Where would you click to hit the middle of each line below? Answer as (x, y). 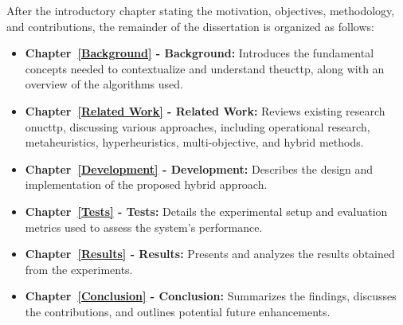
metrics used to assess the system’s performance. (144, 227)
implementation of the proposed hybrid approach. (146, 184)
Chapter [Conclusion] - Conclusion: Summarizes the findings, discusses (211, 296)
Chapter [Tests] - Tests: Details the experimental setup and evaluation (206, 211)
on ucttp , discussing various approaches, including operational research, (198, 126)
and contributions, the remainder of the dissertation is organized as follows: (190, 26)
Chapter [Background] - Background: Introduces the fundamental (200, 53)
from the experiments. (79, 269)
